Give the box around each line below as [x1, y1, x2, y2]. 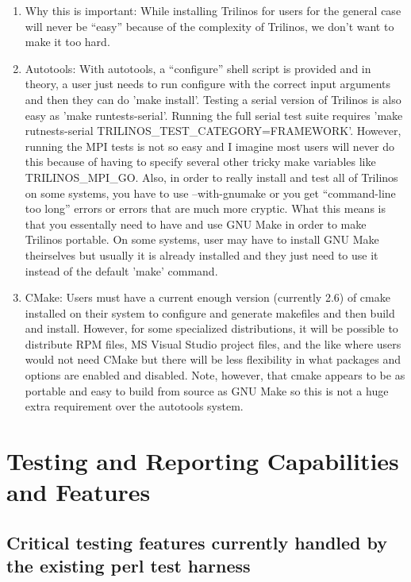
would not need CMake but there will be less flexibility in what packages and [25, 351, 401, 368]
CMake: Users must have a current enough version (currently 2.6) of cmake [25, 289, 390, 306]
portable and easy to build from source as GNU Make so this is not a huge [25, 382, 389, 399]
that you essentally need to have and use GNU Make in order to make [25, 215, 367, 232]
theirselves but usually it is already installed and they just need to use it [25, 246, 378, 263]
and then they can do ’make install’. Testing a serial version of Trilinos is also [25, 91, 401, 107]
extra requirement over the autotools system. [25, 398, 244, 414]
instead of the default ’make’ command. [25, 262, 218, 279]
